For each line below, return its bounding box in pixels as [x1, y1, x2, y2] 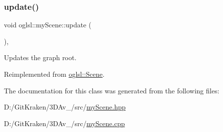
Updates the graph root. [4, 52, 77, 63]
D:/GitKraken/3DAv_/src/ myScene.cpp [4, 118, 125, 128]
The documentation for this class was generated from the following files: [4, 85, 220, 95]
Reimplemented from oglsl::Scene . [4, 69, 105, 79]
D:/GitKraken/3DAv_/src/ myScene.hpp [4, 102, 126, 112]
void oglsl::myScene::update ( [4, 20, 91, 30]
